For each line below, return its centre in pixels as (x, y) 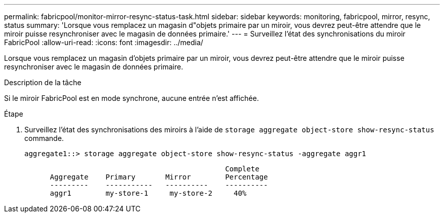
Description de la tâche (43, 82)
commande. (44, 138)
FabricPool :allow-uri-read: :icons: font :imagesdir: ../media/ (104, 42)
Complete (242, 169)
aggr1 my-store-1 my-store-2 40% (148, 193)
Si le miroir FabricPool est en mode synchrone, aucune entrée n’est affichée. (132, 98)
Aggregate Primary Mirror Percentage (159, 177)
